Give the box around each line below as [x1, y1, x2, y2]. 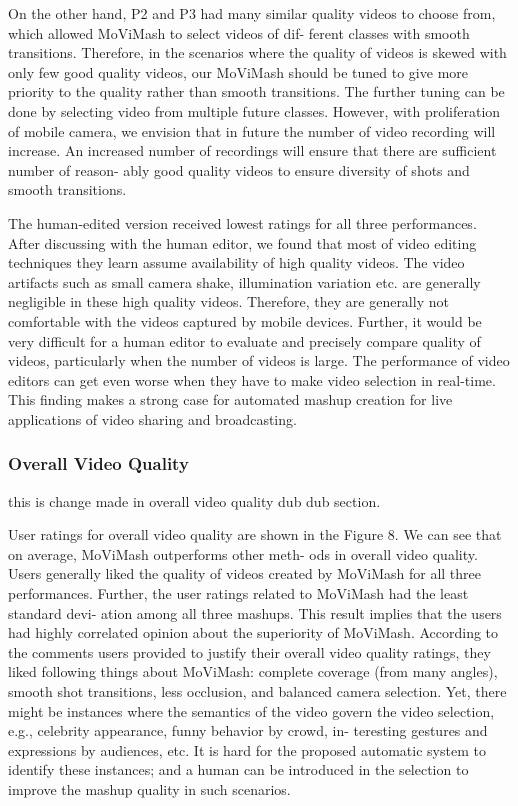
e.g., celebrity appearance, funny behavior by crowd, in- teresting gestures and [8, 720, 488, 741]
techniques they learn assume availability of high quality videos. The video [8, 252, 465, 273]
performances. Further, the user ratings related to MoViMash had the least [8, 583, 469, 604]
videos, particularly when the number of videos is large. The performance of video [8, 350, 510, 371]
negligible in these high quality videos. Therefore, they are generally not [8, 291, 449, 312]
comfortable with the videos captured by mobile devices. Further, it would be [8, 310, 482, 331]
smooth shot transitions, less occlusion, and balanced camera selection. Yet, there [8, 681, 507, 702]
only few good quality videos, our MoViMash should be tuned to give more [8, 61, 469, 82]
